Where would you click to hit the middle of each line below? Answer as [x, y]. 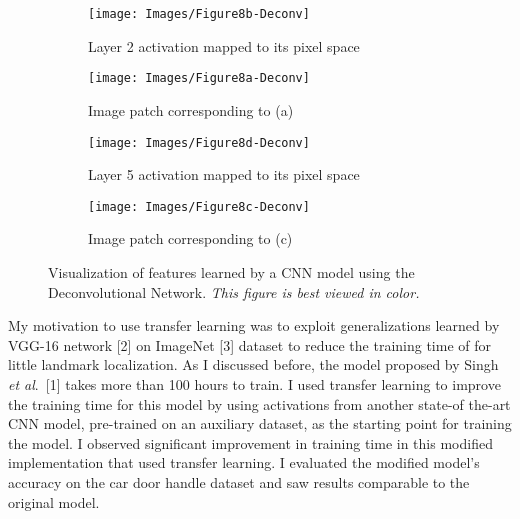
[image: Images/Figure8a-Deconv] [199, 78]
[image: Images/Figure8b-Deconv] [199, 14]
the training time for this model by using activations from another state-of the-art [259, 403]
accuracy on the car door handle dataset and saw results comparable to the [239, 481]
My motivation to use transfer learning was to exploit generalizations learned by [254, 325]
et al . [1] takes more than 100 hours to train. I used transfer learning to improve [254, 383]
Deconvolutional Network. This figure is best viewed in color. [234, 291]
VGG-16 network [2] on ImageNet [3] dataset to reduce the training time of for [250, 344]
